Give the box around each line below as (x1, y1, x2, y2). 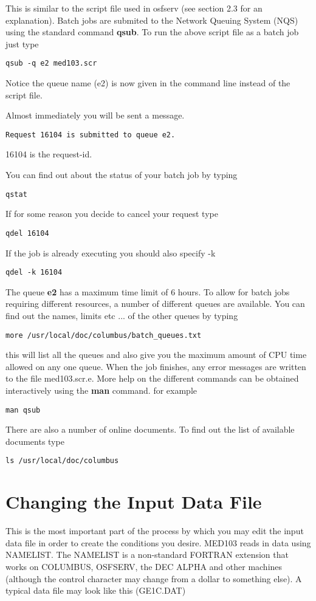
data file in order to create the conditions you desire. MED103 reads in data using (5, 536, 311, 549)
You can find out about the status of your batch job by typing (5, 168, 238, 181)
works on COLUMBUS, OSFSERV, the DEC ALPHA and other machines (5, 560, 283, 573)
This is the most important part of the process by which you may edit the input (5, 524, 304, 537)
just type (5, 37, 39, 50)
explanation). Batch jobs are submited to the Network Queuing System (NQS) (5, 13, 298, 26)
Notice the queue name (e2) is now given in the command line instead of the (5, 77, 290, 89)
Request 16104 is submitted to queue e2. (5, 130, 176, 139)
